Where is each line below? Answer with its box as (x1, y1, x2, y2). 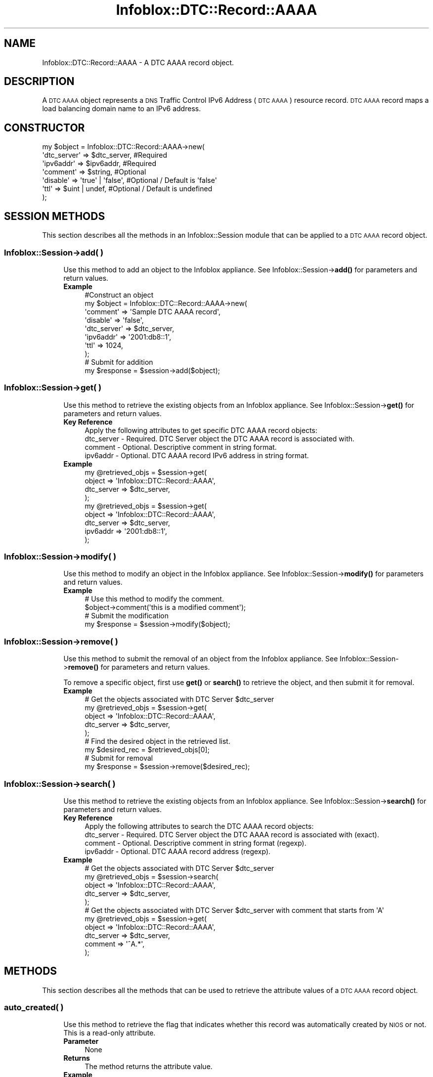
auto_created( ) (4, 1002, 64, 1013)
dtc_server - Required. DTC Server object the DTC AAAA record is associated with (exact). (85, 830, 379, 839)
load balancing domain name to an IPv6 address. (42, 104, 201, 113)
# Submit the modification (85, 611, 169, 620)
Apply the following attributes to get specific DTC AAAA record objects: (85, 426, 317, 434)
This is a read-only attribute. (63, 1029, 156, 1037)
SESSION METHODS (4, 210, 105, 222)
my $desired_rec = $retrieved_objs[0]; (85, 745, 210, 754)
